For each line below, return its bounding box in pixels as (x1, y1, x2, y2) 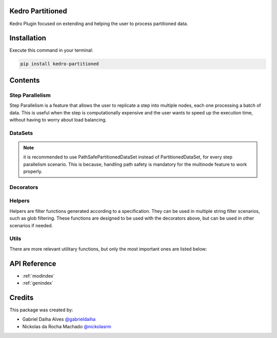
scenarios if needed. (9, 222, 53, 228)
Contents (9, 76, 40, 85)
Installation (9, 34, 46, 43)
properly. (23, 168, 43, 174)
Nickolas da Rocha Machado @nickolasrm (22, 323, 111, 329)
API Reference (9, 259, 56, 268)
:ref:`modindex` (22, 272, 55, 279)
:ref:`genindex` (22, 280, 54, 286)
